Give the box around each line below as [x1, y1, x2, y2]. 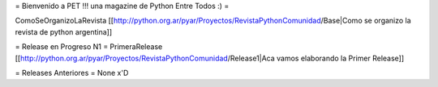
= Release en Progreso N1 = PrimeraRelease [15, 42, 163, 52]
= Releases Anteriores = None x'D [15, 68, 129, 77]
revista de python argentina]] [15, 27, 113, 36]
